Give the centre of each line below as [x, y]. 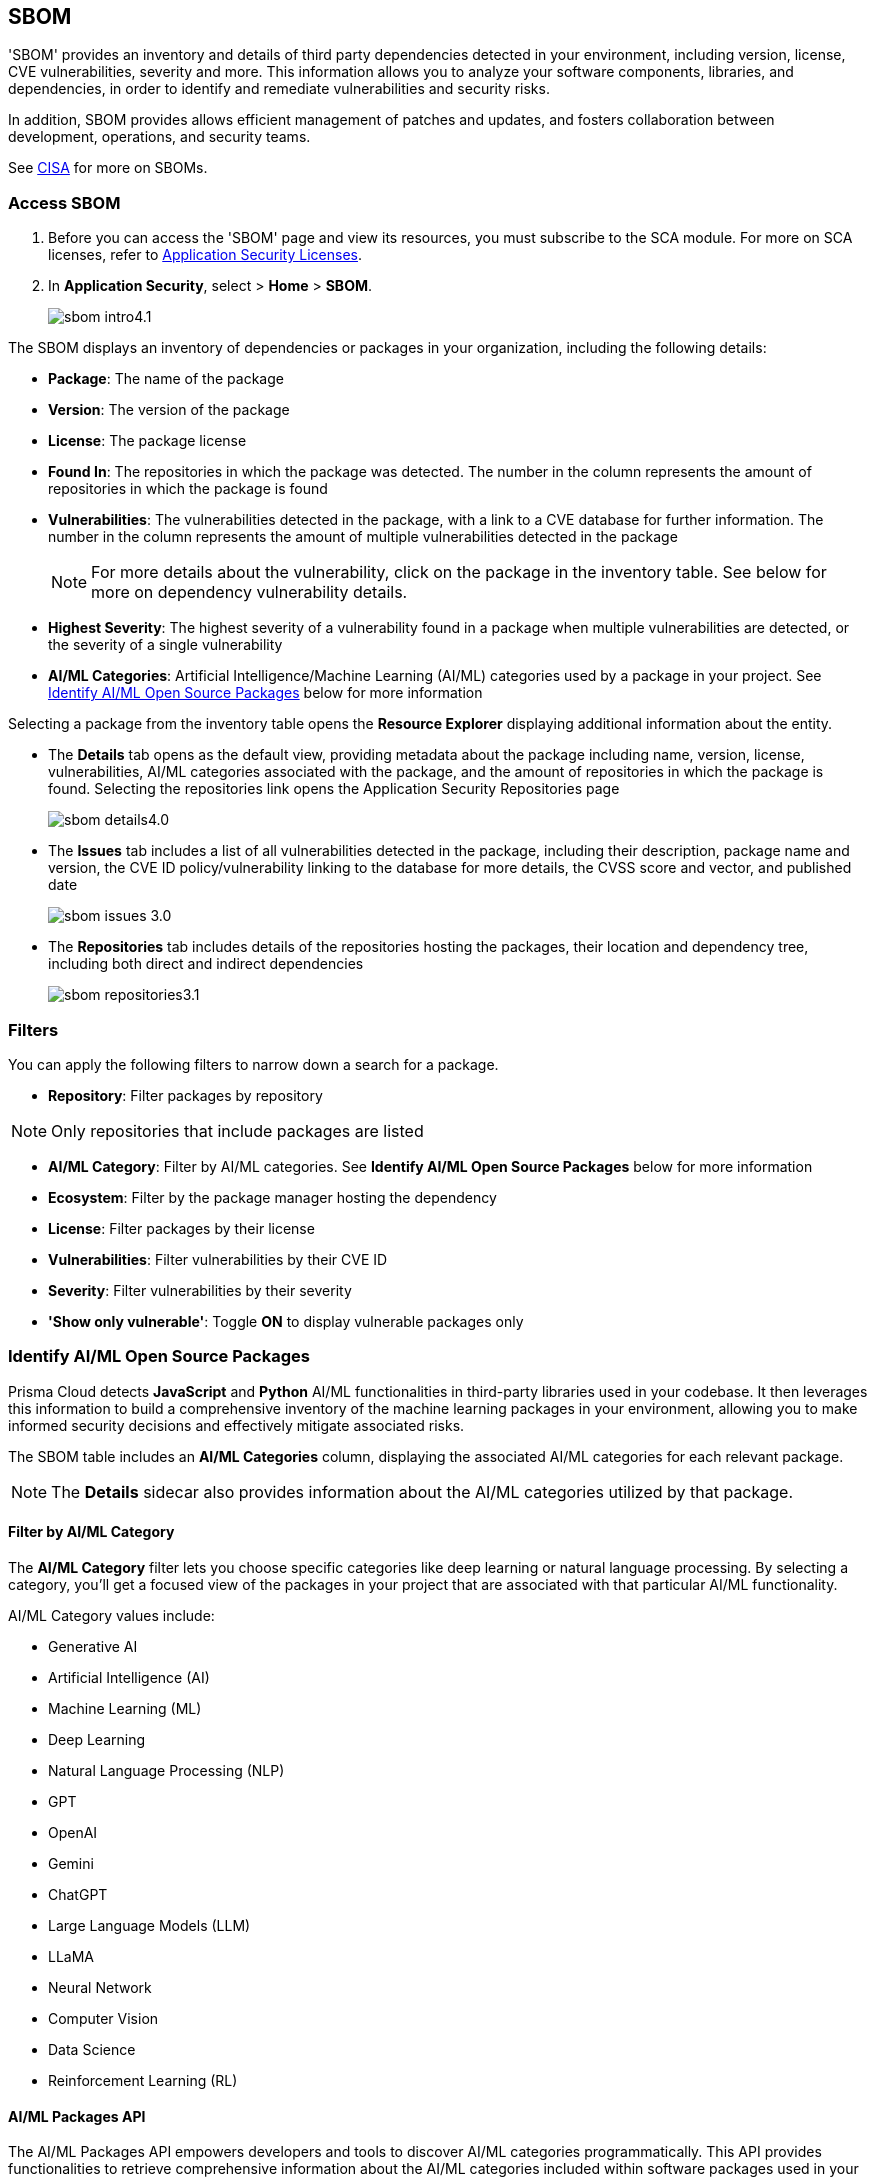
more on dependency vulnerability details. [249, 592]
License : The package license [147, 441]
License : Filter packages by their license [181, 1228]
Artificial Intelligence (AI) [129, 1677]
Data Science [92, 2049]
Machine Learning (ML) [125, 1708]
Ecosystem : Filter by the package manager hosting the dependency [272, 1197]
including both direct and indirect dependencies [206, 964]
